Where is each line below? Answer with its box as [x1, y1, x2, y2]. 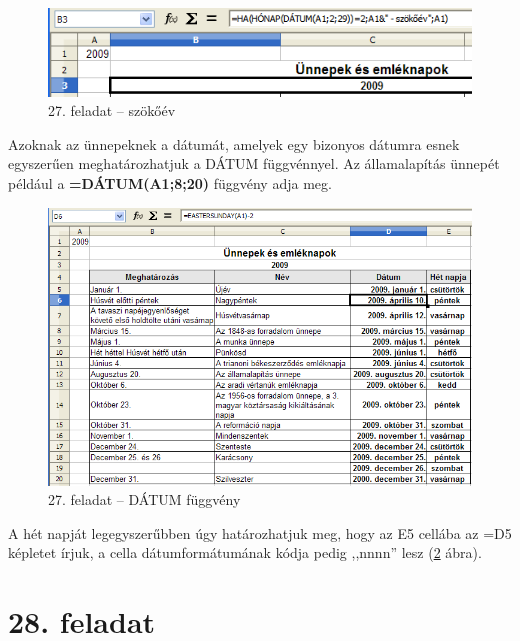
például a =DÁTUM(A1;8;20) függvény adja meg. [8, 173, 332, 194]
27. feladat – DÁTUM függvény [48, 489, 241, 510]
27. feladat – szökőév [48, 100, 176, 121]
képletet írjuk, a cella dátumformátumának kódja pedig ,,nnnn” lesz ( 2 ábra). [8, 542, 482, 563]
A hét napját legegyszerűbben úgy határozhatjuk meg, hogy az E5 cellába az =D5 [8, 522, 512, 543]
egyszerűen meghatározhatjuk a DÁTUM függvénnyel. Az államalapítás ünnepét [8, 153, 500, 174]
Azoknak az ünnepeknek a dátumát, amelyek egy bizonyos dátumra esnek [8, 133, 460, 154]
